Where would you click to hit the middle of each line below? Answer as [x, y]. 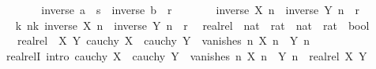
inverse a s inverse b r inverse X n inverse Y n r [201, 9]
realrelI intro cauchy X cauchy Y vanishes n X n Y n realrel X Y [186, 55]
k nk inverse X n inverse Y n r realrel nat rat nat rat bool [192, 25]
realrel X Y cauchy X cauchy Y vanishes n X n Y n [164, 40]
